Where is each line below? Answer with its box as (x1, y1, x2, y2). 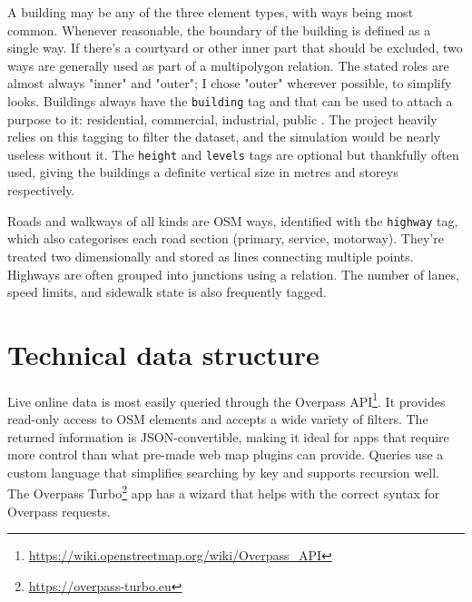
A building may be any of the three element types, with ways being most (7, 3, 414, 21)
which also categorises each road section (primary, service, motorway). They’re (7, 229, 444, 248)
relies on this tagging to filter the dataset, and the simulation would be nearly (7, 127, 441, 146)
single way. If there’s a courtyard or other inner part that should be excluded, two (7, 38, 463, 57)
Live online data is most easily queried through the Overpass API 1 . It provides (7, 389, 446, 410)
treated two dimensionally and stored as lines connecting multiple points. (7, 246, 414, 265)
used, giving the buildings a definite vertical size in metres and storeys (7, 163, 398, 182)
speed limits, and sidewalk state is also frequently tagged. (7, 282, 327, 301)
